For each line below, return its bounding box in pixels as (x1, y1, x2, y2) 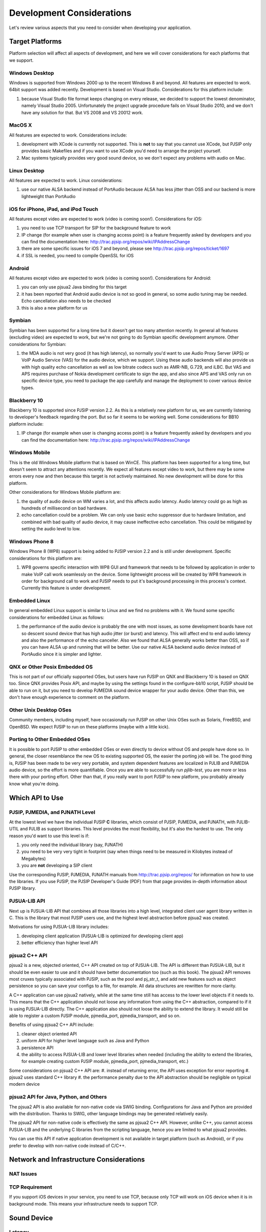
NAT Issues (9, 1170, 37, 1177)
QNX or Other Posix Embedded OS (9, 663, 93, 670)
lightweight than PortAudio (21, 193, 76, 199)
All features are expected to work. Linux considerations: (9, 177, 123, 183)
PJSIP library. (9, 885, 36, 891)
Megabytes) (21, 856, 46, 861)
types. (21, 384, 34, 390)
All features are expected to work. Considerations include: (9, 132, 128, 138)
